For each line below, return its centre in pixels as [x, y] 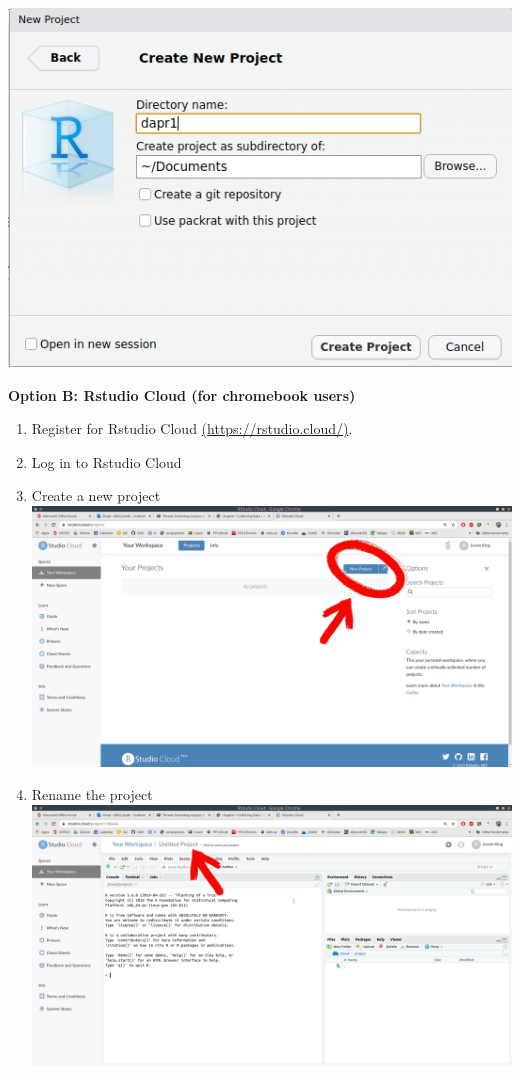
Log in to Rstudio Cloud [106, 461]
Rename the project [92, 794]
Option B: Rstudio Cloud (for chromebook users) [182, 394]
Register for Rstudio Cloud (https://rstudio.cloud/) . [192, 428]
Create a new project [96, 495]
